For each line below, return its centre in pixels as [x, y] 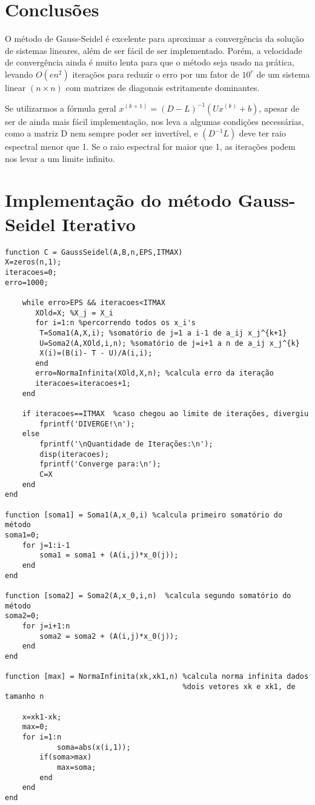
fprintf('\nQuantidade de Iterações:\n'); [126, 444]
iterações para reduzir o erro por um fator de [156, 74]
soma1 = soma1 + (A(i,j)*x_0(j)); [109, 555]
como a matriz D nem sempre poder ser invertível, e [101, 133]
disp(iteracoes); [74, 454]
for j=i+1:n [46, 626]
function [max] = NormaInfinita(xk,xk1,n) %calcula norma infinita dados [157, 677]
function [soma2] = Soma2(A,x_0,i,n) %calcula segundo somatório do [148, 595]
